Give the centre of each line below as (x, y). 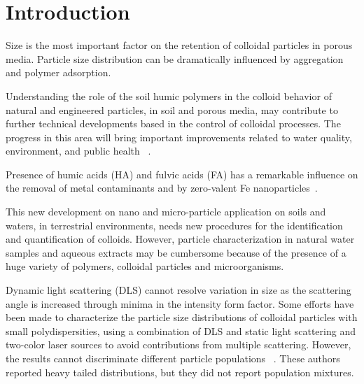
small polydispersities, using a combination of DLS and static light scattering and (181, 330)
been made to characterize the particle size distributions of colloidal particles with (182, 317)
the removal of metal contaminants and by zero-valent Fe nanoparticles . (162, 188)
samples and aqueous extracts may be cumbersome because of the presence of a (176, 252)
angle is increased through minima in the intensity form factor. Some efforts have (180, 303)
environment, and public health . (78, 151)
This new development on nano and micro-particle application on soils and (166, 212)
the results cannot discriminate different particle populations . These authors (173, 358)
